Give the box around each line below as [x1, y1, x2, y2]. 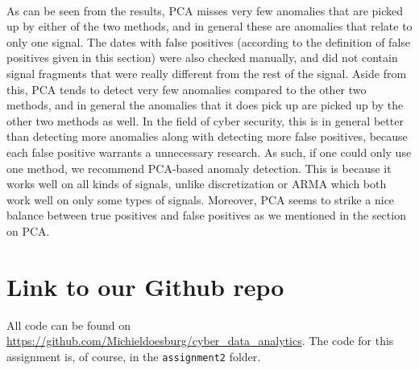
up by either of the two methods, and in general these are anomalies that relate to [6, 18, 413, 35]
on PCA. [6, 222, 50, 239]
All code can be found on [6, 316, 131, 333]
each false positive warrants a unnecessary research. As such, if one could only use [6, 143, 412, 160]
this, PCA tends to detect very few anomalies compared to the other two [6, 80, 367, 97]
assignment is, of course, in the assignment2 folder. [6, 347, 261, 364]
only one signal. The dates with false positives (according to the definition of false [6, 33, 411, 50]
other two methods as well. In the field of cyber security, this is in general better [6, 112, 404, 129]
